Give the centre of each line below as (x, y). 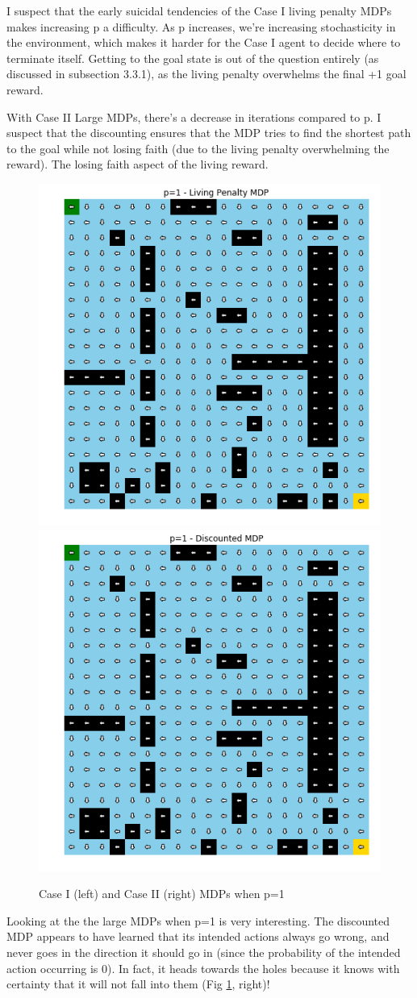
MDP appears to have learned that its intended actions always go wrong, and (198, 936)
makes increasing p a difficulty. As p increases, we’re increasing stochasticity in (201, 26)
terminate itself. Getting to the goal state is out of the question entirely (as (193, 58)
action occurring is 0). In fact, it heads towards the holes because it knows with (203, 968)
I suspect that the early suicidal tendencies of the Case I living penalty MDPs (199, 10)
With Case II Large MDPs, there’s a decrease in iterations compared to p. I (194, 116)
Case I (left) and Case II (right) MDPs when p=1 (162, 894)
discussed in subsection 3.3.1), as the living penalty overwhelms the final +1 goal (206, 74)
